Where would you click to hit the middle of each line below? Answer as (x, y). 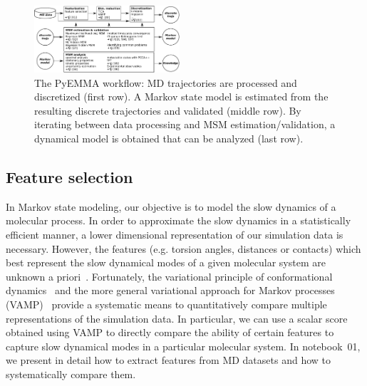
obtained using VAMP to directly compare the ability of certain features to (170, 332)
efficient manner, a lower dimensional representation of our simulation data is (175, 235)
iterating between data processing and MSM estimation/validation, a (185, 124)
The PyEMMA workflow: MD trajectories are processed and (166, 82)
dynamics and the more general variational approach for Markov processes (170, 290)
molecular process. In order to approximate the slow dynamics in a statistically (179, 220)
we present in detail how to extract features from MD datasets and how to (169, 360)
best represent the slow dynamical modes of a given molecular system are (166, 262)
